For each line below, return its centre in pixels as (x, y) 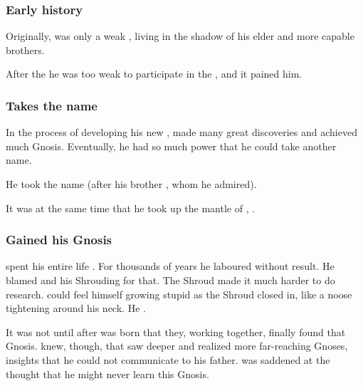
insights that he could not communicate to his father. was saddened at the (168, 359)
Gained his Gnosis (59, 240)
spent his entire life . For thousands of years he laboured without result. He (170, 266)
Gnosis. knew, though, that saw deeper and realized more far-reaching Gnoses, (177, 346)
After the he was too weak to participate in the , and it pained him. (154, 74)
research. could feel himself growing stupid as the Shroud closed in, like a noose (179, 294)
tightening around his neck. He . (76, 308)
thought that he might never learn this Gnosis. (107, 374)
